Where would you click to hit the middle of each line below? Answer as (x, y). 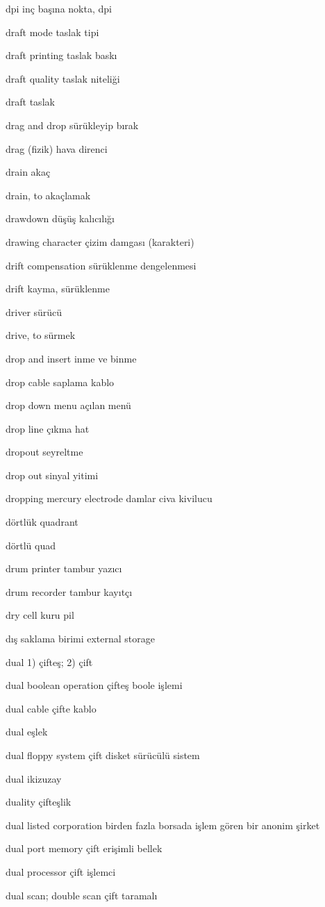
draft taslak (30, 102)
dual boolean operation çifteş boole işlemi (94, 685)
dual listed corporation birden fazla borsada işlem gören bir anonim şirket (163, 825)
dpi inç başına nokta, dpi (59, 8)
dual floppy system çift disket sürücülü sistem (103, 755)
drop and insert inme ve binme (71, 358)
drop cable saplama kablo (60, 382)
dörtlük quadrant (42, 522)
